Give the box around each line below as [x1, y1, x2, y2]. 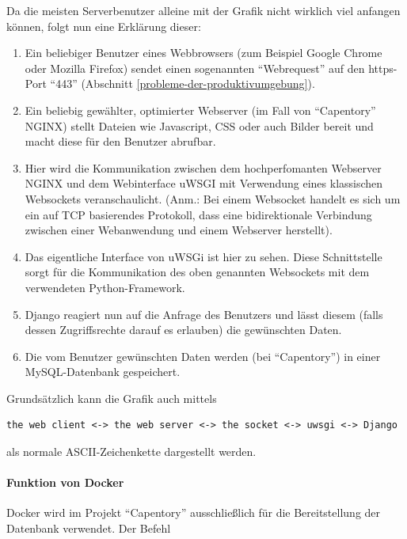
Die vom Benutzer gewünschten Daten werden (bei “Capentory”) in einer [25, 347, 381, 364]
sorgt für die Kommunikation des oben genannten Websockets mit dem [25, 264, 370, 280]
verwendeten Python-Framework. [25, 279, 185, 295]
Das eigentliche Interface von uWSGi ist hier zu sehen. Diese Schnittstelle [25, 248, 382, 264]
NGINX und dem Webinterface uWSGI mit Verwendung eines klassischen [25, 175, 383, 192]
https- [368, 59, 397, 76]
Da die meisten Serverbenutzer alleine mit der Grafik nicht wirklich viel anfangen [6, 2, 401, 18]
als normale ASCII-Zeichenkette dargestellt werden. [6, 443, 257, 460]
